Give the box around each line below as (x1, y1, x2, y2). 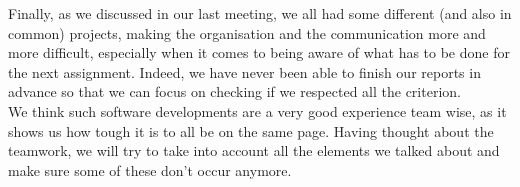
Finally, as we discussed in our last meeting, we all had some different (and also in (8, 3, 512, 23)
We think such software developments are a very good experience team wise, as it (8, 100, 507, 121)
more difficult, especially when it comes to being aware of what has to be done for (8, 42, 510, 63)
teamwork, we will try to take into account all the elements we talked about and (8, 140, 500, 161)
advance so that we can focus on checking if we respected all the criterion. (8, 81, 461, 102)
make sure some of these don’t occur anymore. (8, 159, 292, 180)
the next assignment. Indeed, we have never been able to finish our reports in (8, 61, 481, 82)
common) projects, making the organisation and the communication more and (8, 22, 486, 43)
